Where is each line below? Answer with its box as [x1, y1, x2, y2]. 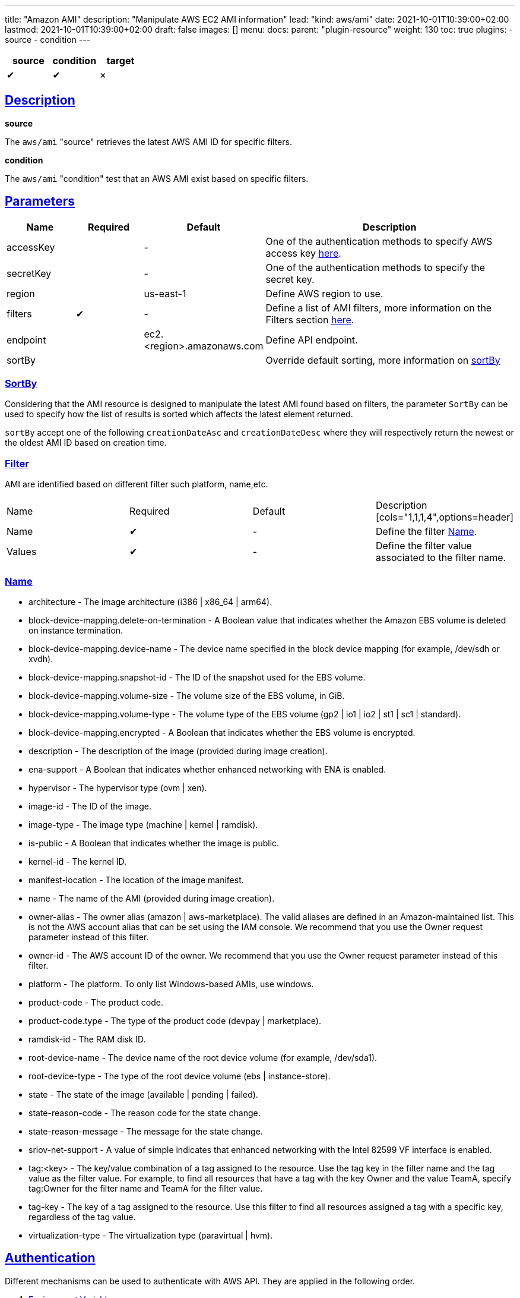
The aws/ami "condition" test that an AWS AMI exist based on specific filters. [5, 173, 309, 184]
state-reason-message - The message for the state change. [28, 1126, 263, 1136]
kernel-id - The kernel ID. [28, 856, 127, 867]
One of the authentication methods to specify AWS [265, 235, 493, 247]
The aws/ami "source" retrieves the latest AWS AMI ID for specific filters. [5, 136, 292, 147]
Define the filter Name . [376, 525, 477, 538]
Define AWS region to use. [265, 287, 383, 300]
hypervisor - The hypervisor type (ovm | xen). [28, 782, 207, 793]
